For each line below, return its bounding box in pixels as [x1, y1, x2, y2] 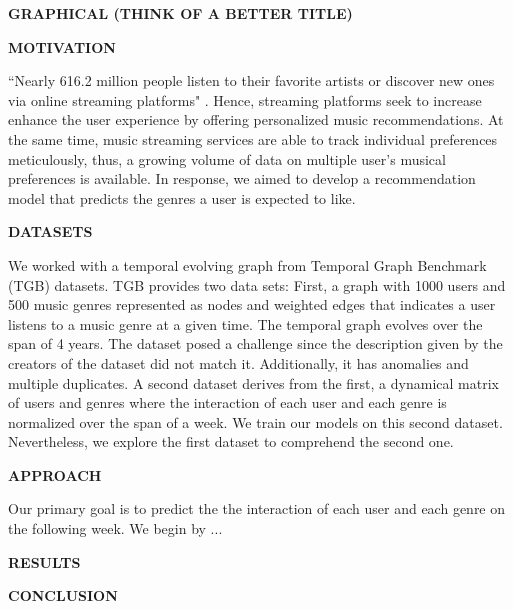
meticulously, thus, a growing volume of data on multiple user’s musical [8, 148, 446, 169]
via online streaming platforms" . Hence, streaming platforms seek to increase [8, 89, 482, 110]
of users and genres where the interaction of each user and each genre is [8, 392, 447, 413]
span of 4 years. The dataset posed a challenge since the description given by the [8, 333, 503, 354]
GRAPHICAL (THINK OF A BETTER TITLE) [8, 3, 353, 23]
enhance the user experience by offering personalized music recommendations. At [8, 109, 504, 130]
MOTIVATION [8, 36, 116, 57]
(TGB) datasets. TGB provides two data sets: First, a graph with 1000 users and [8, 274, 506, 295]
